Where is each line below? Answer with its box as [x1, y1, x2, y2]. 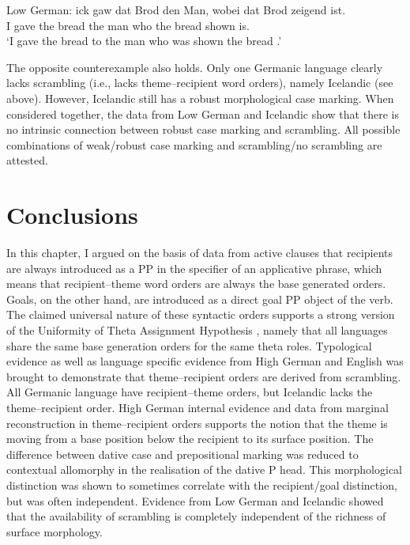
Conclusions [6, 199, 138, 231]
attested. [6, 152, 48, 168]
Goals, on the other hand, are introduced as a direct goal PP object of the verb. [6, 290, 393, 307]
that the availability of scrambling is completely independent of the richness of [6, 508, 386, 524]
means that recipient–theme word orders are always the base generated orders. [6, 275, 386, 292]
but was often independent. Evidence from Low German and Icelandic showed [6, 492, 384, 509]
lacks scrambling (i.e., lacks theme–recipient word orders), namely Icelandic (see [6, 74, 393, 91]
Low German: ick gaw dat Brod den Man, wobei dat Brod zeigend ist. [6, 2, 346, 17]
